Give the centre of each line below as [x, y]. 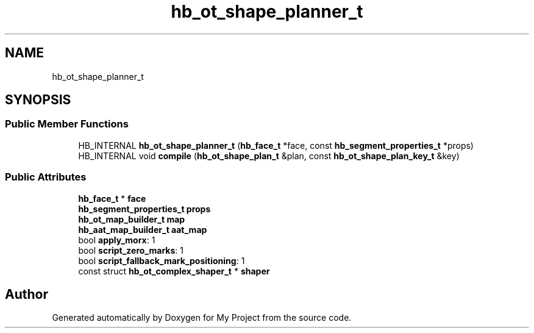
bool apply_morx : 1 [117, 240]
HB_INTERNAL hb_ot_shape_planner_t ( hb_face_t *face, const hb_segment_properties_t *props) [276, 145]
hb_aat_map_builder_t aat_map [143, 229]
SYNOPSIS [38, 100]
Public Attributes [46, 177]
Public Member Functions [67, 124]
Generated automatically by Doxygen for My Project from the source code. [202, 318]
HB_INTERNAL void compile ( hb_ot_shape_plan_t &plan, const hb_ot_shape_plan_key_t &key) [269, 156]
